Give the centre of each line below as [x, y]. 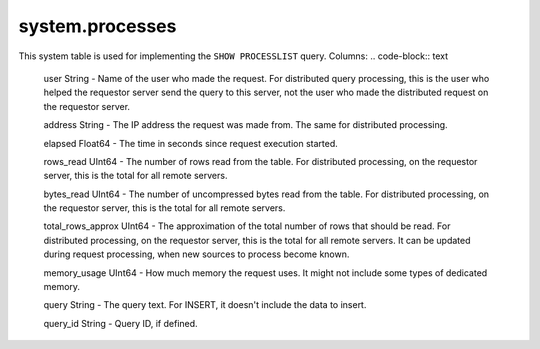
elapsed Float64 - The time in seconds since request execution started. [191, 143]
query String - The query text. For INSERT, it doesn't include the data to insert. [205, 305]
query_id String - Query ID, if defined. [121, 323]
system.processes [97, 26]
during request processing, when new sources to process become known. [196, 254]
